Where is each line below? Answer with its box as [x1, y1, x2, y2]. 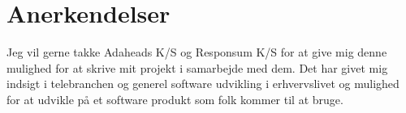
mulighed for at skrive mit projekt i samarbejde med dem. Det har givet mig [6, 59, 388, 76]
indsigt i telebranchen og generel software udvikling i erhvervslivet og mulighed [6, 75, 400, 92]
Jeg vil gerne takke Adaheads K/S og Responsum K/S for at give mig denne [6, 44, 387, 61]
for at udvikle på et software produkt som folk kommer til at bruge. [6, 90, 343, 107]
